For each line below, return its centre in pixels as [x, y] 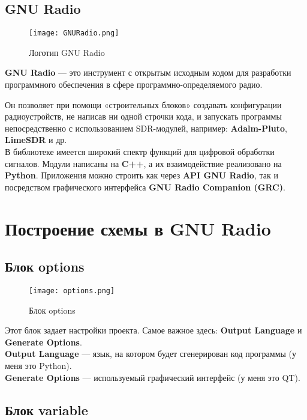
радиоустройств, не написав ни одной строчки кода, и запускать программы [143, 116]
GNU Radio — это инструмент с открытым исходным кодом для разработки [148, 72]
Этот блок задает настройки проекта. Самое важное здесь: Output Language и [153, 330]
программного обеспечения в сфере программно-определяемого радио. [134, 84]
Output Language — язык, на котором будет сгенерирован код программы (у [151, 354]
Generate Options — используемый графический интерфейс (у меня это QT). [153, 377]
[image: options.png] [72, 291]
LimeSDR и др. [36, 140]
